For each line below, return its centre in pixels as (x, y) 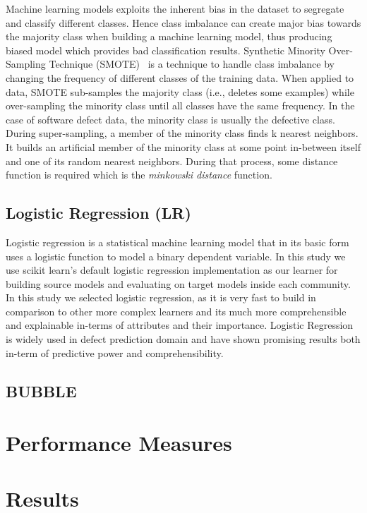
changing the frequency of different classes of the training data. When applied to (180, 77)
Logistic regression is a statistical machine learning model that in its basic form (178, 242)
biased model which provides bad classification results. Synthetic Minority (166, 50)
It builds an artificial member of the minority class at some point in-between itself (183, 146)
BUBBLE (41, 391)
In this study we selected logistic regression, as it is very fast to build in (161, 297)
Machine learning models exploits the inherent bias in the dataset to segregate (175, 8)
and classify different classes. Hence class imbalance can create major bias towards (183, 22)
